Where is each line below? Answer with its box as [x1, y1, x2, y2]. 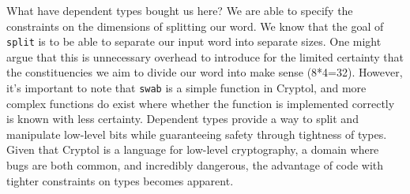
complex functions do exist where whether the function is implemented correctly [6, 95, 395, 111]
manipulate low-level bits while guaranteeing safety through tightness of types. [6, 125, 387, 142]
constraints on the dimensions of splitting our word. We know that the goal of [6, 17, 384, 34]
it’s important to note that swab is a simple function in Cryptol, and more [6, 80, 367, 96]
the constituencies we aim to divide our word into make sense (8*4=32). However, [6, 64, 403, 80]
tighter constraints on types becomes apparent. [6, 172, 234, 188]
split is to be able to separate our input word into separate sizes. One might [6, 33, 382, 50]
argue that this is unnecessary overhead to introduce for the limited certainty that [6, 48, 404, 65]
